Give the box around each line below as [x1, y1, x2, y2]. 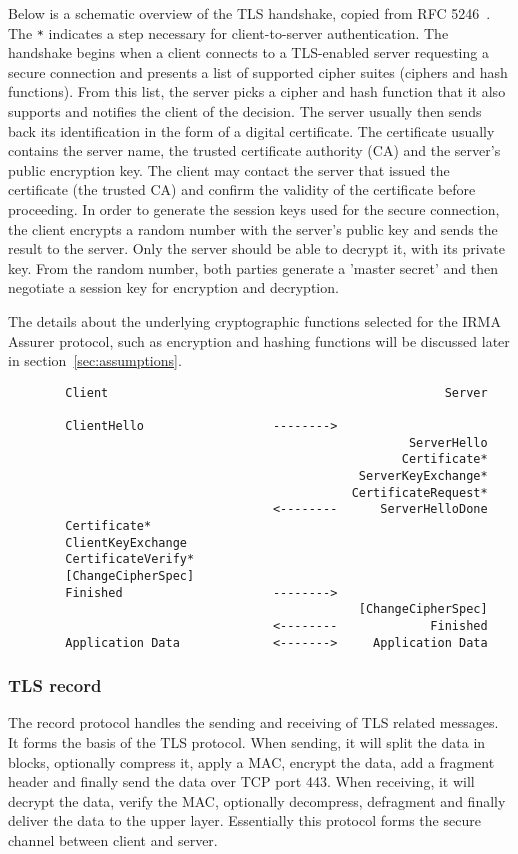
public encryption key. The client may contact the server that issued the [8, 159, 450, 180]
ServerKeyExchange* [358, 469, 488, 484]
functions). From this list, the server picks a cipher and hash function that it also [8, 81, 506, 102]
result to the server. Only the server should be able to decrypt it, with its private [8, 238, 505, 259]
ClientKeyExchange [65, 535, 187, 550]
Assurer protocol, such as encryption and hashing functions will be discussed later [8, 330, 510, 351]
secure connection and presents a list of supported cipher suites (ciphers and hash [8, 61, 508, 82]
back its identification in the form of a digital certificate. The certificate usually [8, 120, 495, 141]
